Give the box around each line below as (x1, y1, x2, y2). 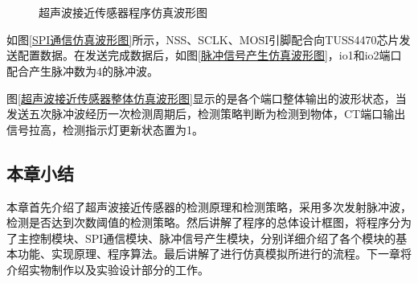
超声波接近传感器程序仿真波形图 (39, 4, 207, 21)
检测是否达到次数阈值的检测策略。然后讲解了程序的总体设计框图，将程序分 (6, 214, 400, 231)
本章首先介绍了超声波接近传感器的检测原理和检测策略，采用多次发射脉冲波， (6, 198, 412, 215)
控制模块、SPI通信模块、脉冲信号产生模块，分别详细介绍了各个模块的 (28, 229, 396, 246)
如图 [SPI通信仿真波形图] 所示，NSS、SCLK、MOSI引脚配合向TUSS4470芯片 (6, 31, 400, 47)
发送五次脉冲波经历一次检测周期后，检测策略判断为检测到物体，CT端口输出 (6, 105, 406, 122)
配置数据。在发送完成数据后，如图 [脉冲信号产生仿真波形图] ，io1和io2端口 (17, 47, 402, 64)
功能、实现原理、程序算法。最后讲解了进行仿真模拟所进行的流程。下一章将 (17, 245, 412, 262)
